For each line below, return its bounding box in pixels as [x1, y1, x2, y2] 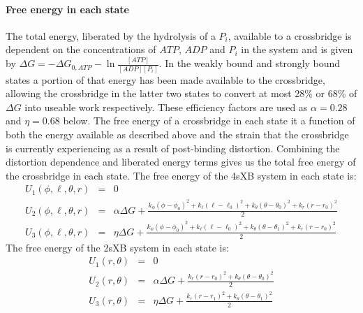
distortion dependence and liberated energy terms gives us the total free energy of [6, 154, 356, 169]
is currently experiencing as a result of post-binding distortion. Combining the [6, 140, 340, 155]
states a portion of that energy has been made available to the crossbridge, [6, 72, 325, 87]
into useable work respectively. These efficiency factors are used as [24, 99, 308, 114]
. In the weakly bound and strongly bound [158, 56, 341, 71]
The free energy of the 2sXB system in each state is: [6, 240, 229, 254]
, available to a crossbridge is [228, 28, 352, 43]
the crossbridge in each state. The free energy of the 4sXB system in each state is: [6, 168, 357, 182]
